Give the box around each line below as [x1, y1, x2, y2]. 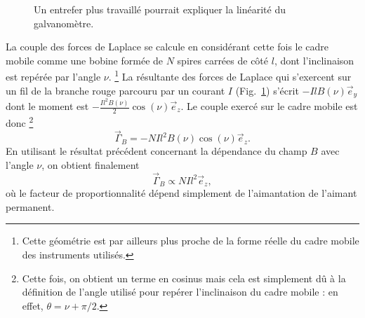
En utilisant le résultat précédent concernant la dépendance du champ [6, 144, 307, 158]
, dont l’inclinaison [274, 53, 354, 67]
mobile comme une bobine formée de [6, 53, 164, 67]
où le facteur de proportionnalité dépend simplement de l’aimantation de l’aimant [6, 186, 357, 200]
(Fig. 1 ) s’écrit [235, 83, 299, 97]
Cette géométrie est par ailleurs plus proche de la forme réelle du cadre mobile [22, 233, 359, 248]
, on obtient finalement [41, 157, 140, 172]
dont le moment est [6, 99, 89, 113]
